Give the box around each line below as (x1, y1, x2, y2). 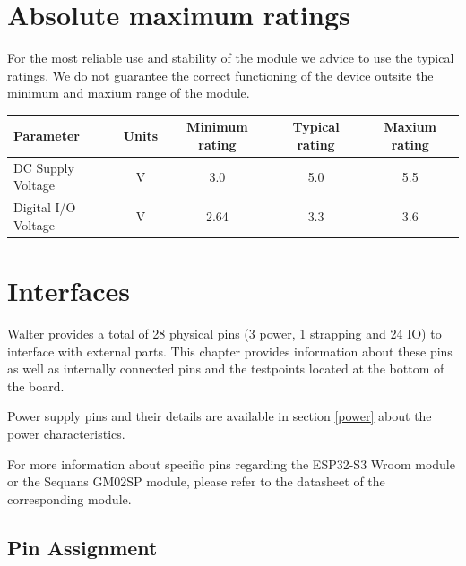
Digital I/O (13, 198, 76, 217)
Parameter (13, 126, 80, 145)
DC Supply (13, 158, 74, 176)
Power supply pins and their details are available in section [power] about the (7, 407, 432, 425)
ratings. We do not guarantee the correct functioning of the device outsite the (7, 65, 434, 84)
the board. (7, 376, 65, 395)
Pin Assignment (7, 533, 158, 561)
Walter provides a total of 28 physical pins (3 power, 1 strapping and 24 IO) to (7, 324, 442, 343)
